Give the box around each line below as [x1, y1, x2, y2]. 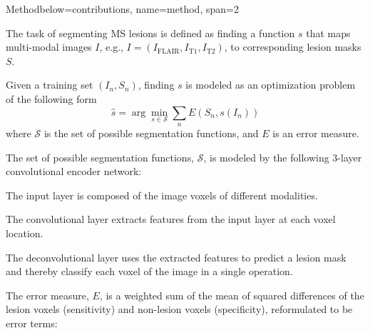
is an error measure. [272, 125, 359, 140]
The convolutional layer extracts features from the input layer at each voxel [6, 212, 336, 227]
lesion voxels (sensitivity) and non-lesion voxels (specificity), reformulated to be [6, 302, 353, 317]
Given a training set [6, 77, 93, 92]
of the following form [6, 91, 97, 106]
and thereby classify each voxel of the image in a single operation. [6, 264, 293, 279]
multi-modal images [6, 39, 92, 54]
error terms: [6, 315, 58, 330]
